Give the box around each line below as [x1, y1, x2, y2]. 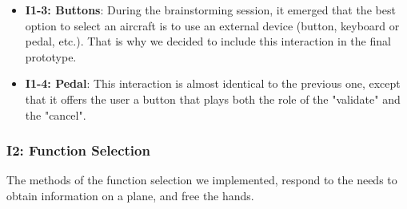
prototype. [25, 48, 77, 65]
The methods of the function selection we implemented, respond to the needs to [6, 172, 397, 188]
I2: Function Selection [6, 140, 150, 160]
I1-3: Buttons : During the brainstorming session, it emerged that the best [25, 2, 396, 18]
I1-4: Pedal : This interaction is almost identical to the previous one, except [25, 75, 401, 92]
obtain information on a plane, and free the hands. [6, 187, 254, 203]
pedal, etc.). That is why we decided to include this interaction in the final [25, 33, 391, 49]
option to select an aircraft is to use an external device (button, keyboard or [25, 17, 400, 34]
